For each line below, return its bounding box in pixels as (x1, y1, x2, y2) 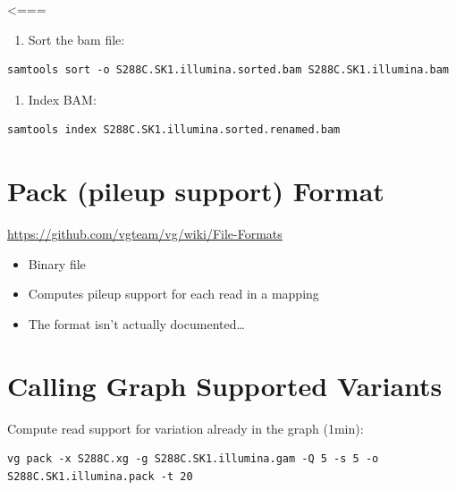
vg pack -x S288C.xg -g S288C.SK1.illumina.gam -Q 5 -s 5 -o (7, 452, 379, 466)
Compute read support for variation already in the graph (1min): (7, 418, 364, 437)
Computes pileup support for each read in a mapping (28, 284, 319, 303)
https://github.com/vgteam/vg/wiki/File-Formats (7, 224, 283, 243)
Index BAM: (28, 89, 97, 108)
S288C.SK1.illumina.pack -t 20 (7, 469, 193, 483)
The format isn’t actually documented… (28, 314, 245, 333)
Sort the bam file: (28, 30, 125, 48)
